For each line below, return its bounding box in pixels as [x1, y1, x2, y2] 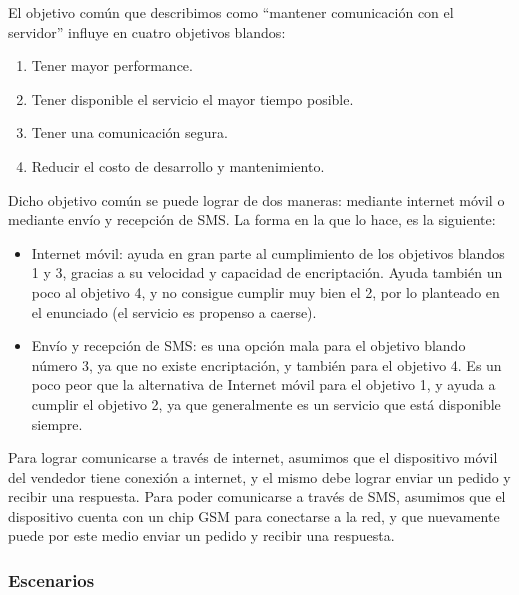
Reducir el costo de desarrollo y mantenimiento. [31, 155, 325, 176]
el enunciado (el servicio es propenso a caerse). [31, 301, 317, 322]
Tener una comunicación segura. [31, 122, 228, 143]
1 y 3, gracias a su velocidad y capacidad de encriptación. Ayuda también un [31, 262, 503, 283]
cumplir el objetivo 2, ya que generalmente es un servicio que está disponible [31, 393, 501, 414]
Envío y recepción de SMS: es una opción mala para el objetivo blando [31, 335, 466, 356]
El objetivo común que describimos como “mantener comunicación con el [8, 2, 454, 22]
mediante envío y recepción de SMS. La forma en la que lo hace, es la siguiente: [8, 209, 496, 230]
